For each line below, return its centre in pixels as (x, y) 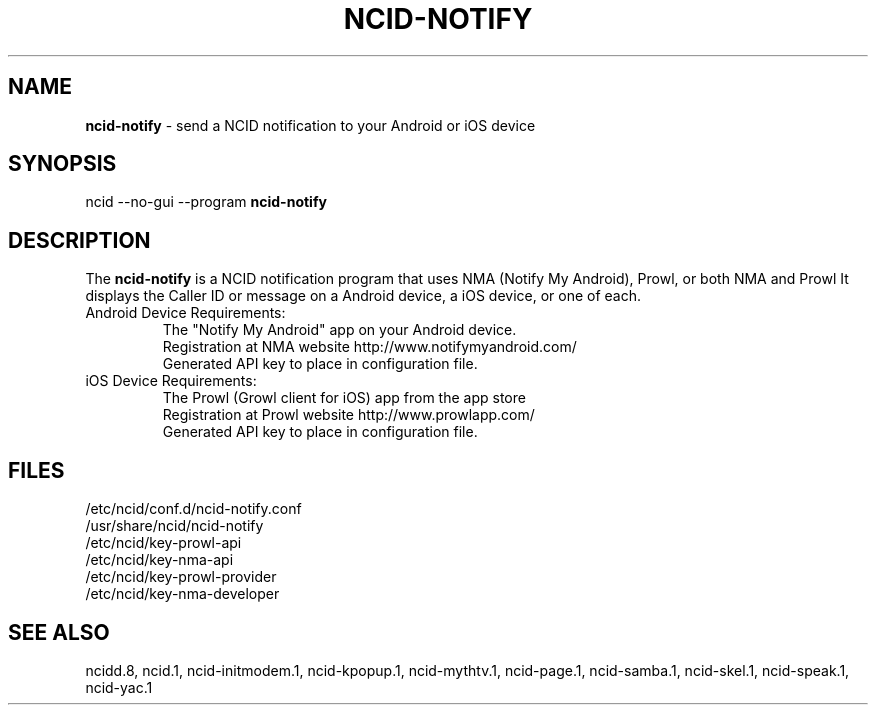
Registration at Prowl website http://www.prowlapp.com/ (348, 415)
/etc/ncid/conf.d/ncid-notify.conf (193, 509)
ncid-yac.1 (119, 687)
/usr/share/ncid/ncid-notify (174, 526)
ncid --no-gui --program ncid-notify (206, 202)
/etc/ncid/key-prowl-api (163, 543)
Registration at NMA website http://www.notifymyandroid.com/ (369, 347)
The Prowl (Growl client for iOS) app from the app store (344, 398)
